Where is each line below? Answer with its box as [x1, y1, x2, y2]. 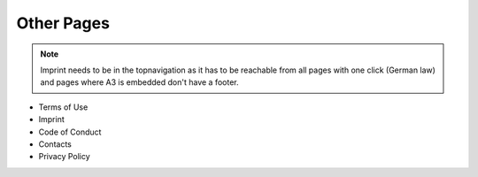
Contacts [38, 138, 73, 150]
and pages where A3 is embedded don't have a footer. [40, 77, 239, 88]
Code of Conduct [38, 127, 102, 137]
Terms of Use [38, 102, 89, 112]
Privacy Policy [38, 151, 90, 162]
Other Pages [16, 13, 111, 33]
